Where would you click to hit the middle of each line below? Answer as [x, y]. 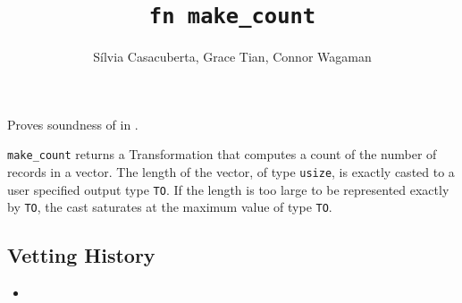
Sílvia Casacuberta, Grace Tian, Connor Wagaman [232, 57]
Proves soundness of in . [73, 124]
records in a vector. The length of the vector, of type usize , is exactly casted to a [231, 172]
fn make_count [232, 17]
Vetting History [81, 255]
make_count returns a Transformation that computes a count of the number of [222, 154]
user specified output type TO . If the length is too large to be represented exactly [228, 189]
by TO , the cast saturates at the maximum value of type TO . [170, 207]
